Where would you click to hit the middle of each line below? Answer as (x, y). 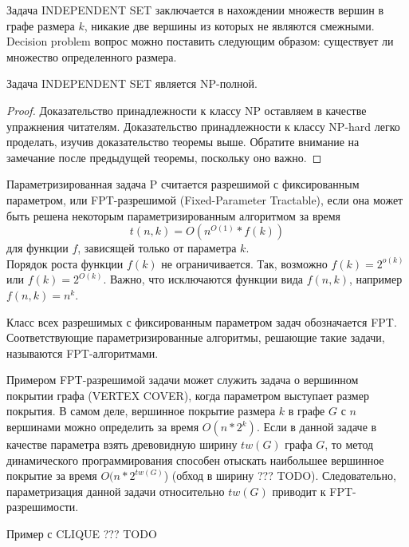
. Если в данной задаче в (317, 427)
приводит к (299, 491)
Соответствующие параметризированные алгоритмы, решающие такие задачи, (196, 337)
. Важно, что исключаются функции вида (203, 279)
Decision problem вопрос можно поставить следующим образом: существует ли (200, 41)
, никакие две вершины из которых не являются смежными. (229, 25)
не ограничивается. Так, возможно (244, 263)
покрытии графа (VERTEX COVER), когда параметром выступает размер (188, 395)
